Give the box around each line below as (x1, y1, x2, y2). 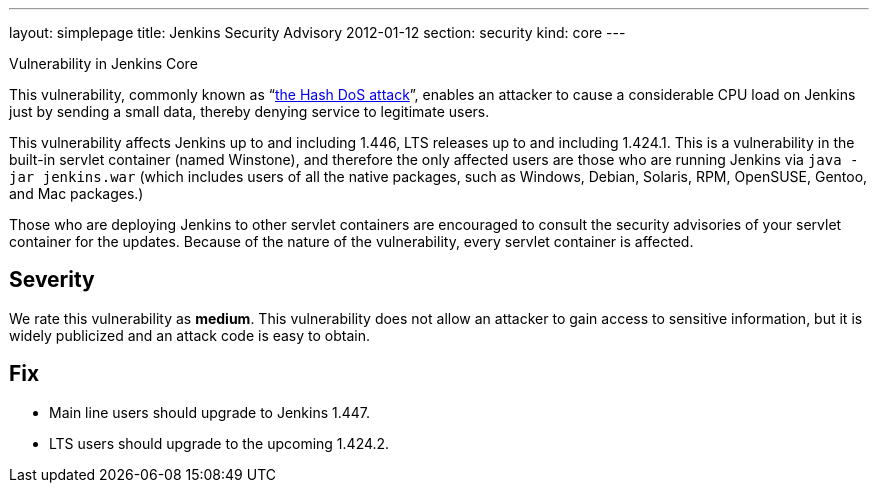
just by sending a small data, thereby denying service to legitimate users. (9, 103, 490, 120)
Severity (9, 267, 95, 293)
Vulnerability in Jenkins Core (9, 55, 198, 72)
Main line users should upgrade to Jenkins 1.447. (49, 403, 371, 421)
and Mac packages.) (9, 185, 144, 202)
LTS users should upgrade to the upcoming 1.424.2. (49, 434, 390, 452)
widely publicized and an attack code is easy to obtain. (9, 326, 371, 344)
